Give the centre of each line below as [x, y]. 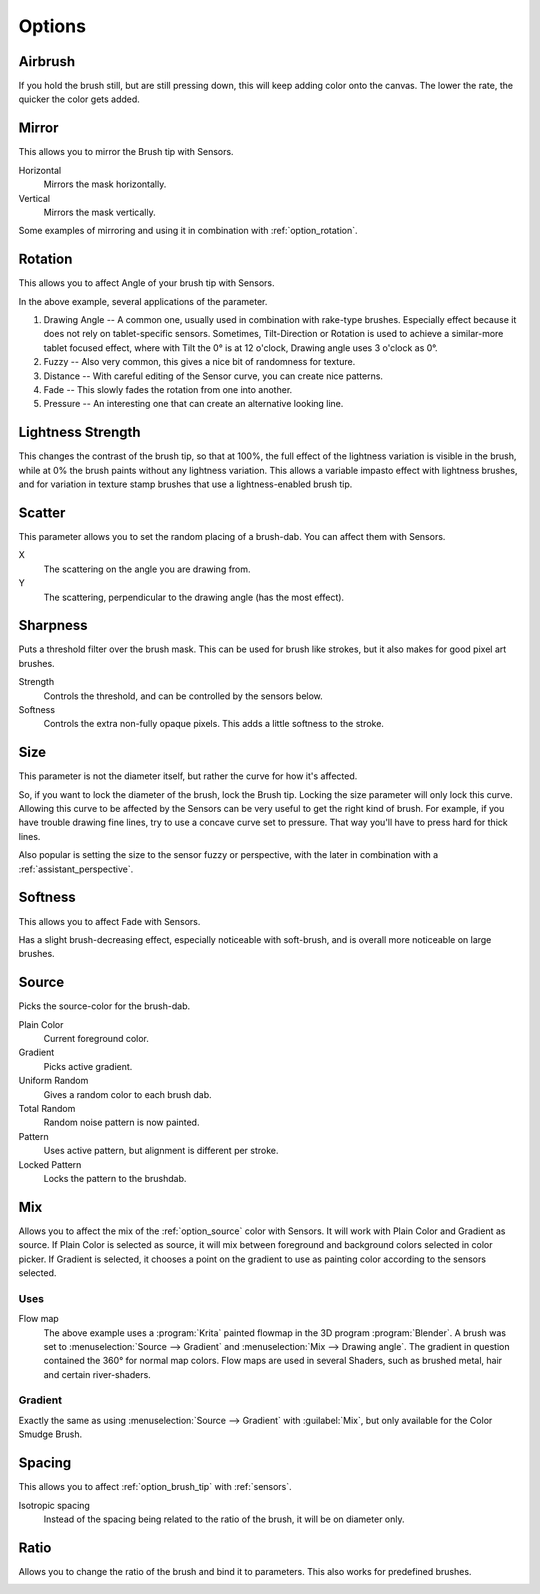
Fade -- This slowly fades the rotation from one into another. [168, 389]
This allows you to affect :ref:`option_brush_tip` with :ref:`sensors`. [155, 1487]
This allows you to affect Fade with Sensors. [109, 921]
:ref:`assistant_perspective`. [76, 869]
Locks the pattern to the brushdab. [115, 1178]
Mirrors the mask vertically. [99, 212]
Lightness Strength [79, 432]
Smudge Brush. [50, 1434]
